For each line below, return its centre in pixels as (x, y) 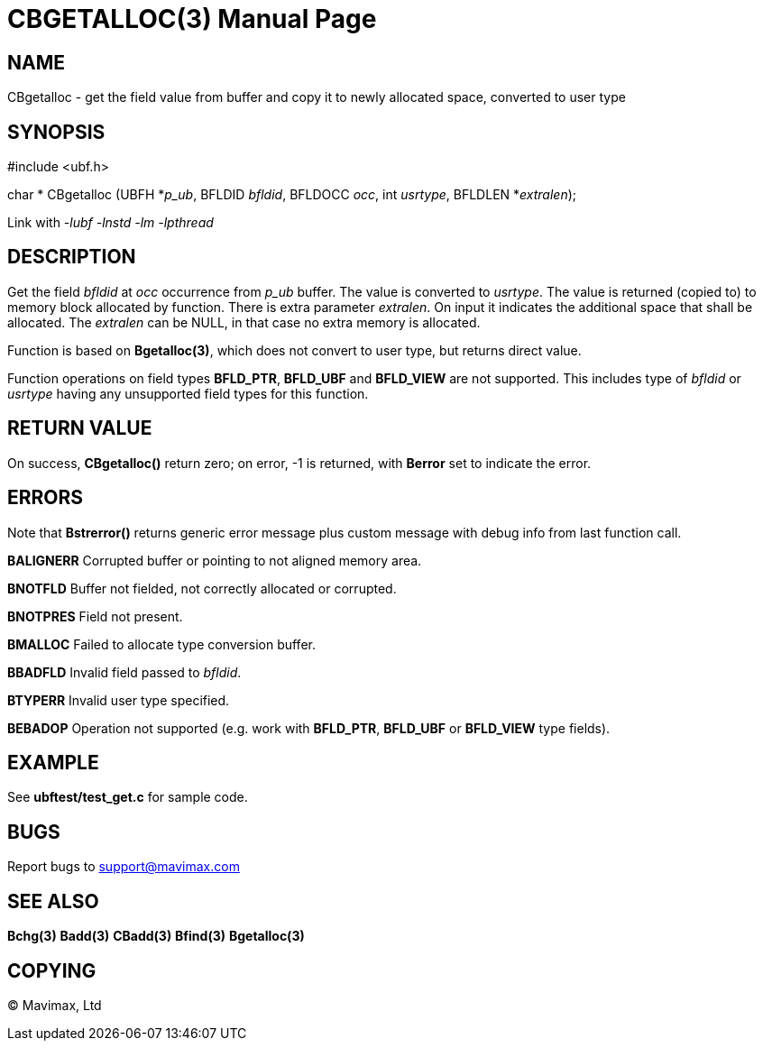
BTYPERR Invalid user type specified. (119, 700)
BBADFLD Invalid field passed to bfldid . (124, 672)
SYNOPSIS (56, 132)
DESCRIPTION (72, 257)
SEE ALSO (53, 901)
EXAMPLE (53, 762)
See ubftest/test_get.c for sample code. (128, 797)
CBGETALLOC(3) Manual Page (192, 19)
